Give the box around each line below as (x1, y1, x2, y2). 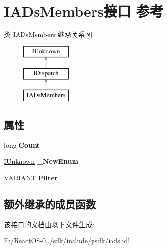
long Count (4, 140, 40, 150)
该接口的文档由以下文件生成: (4, 219, 94, 229)
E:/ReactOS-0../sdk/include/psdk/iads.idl (4, 235, 130, 246)
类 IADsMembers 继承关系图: (4, 29, 94, 39)
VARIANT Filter (4, 173, 57, 183)
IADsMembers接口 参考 (4, 1, 164, 21)
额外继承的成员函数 (4, 196, 96, 212)
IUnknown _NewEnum (4, 156, 78, 166)
